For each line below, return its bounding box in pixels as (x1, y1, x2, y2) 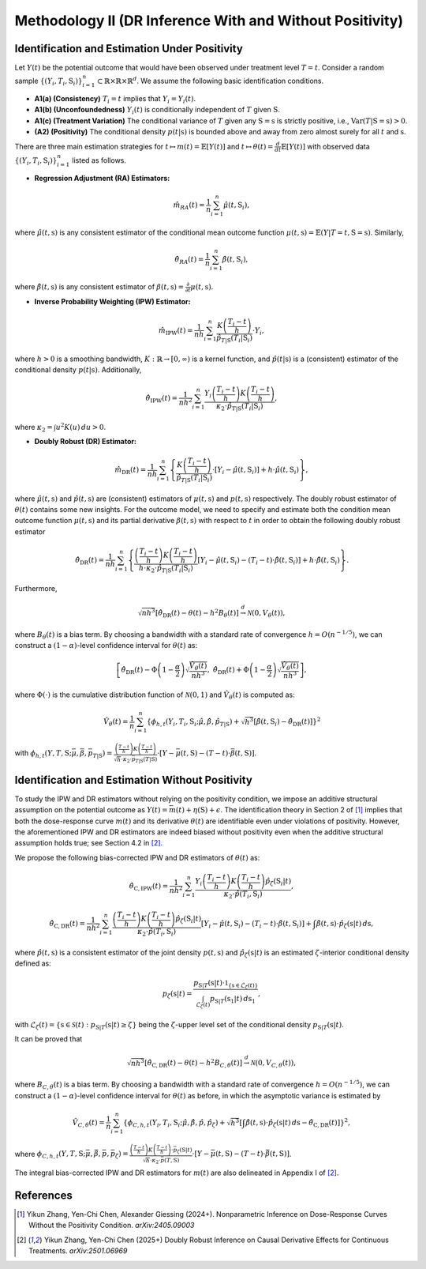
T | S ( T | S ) (135, 755, 158, 764)
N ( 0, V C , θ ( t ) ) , (250, 1059, 296, 1070)
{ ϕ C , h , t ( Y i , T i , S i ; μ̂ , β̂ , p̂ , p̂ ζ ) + (122, 1118, 226, 1129)
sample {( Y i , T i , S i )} (14, 76, 83, 88)
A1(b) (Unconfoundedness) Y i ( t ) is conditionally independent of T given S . (34, 105, 280, 116)
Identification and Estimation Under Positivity (14, 42, 244, 55)
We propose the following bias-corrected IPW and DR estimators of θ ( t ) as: (14, 853, 260, 862)
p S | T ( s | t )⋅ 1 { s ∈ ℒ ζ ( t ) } (193, 978, 259, 991)
